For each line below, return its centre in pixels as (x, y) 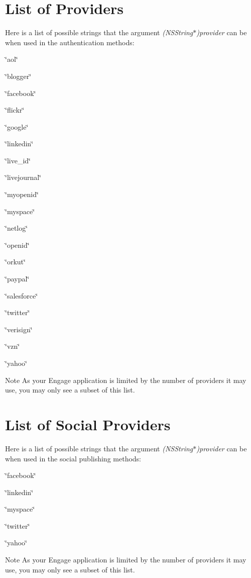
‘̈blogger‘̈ (18, 76)
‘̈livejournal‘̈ (23, 177)
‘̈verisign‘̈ (19, 329)
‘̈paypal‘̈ (17, 279)
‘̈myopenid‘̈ (22, 194)
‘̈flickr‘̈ (15, 110)
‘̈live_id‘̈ (18, 160)
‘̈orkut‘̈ (15, 262)
